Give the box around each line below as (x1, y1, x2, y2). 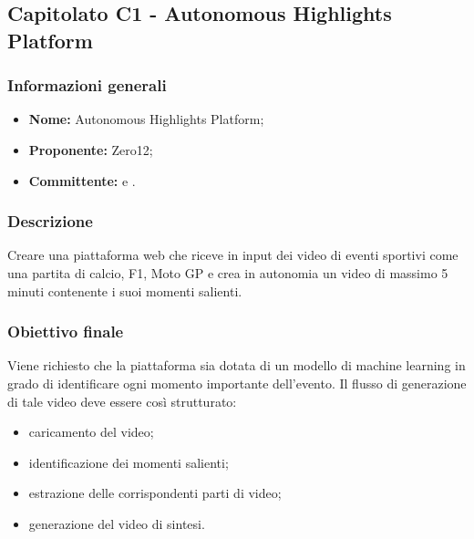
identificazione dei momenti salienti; (28, 452, 229, 472)
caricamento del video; (28, 422, 154, 441)
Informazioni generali (7, 74, 167, 97)
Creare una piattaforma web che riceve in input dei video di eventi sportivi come (7, 245, 459, 264)
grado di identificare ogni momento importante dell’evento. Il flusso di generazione (7, 373, 467, 392)
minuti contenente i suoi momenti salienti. (7, 281, 242, 300)
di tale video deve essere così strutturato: (7, 391, 237, 410)
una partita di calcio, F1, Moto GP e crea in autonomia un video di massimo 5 (7, 263, 448, 282)
